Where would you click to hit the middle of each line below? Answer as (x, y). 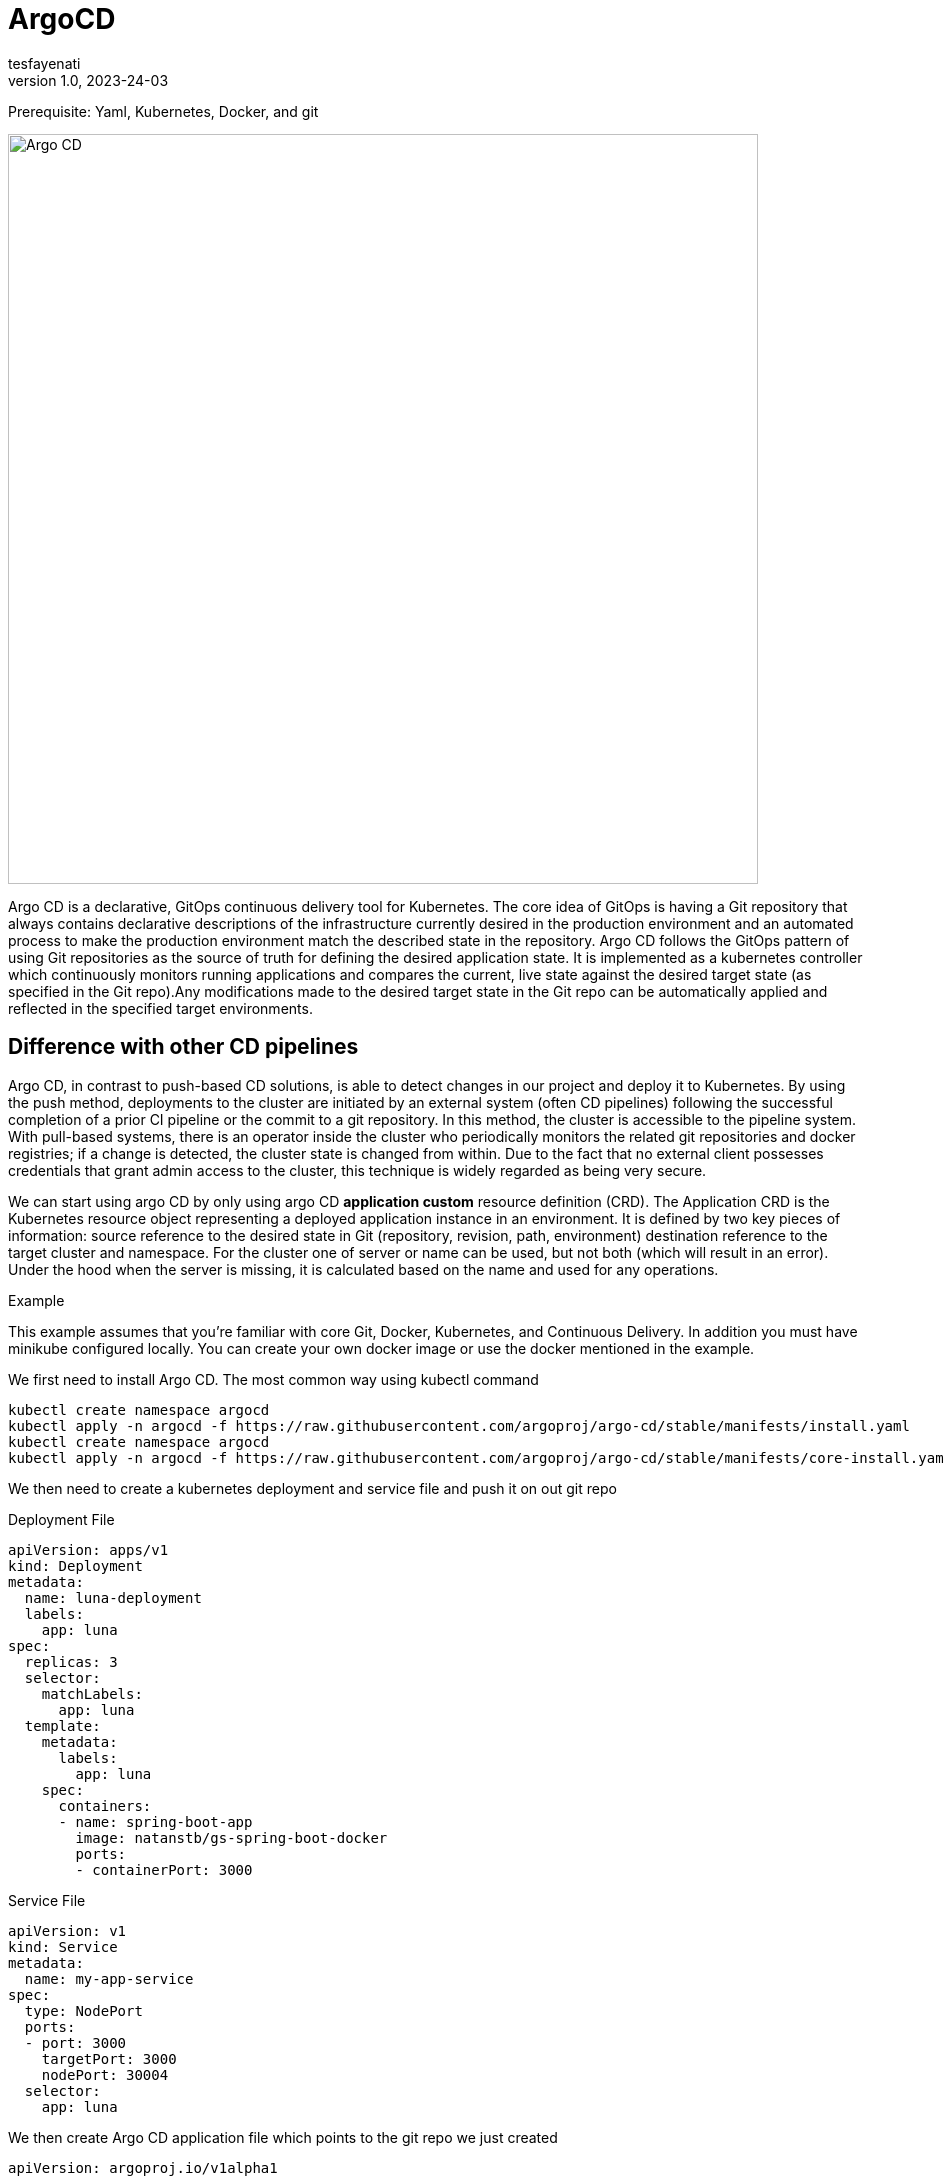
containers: (105, 1805)
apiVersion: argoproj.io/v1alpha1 (143, 2167)
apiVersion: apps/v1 (88, 1549)
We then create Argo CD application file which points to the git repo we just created (283, 2137)
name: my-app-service (109, 1978)
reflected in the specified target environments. (160, 1008)
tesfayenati (44, 63)
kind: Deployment (75, 1565)
